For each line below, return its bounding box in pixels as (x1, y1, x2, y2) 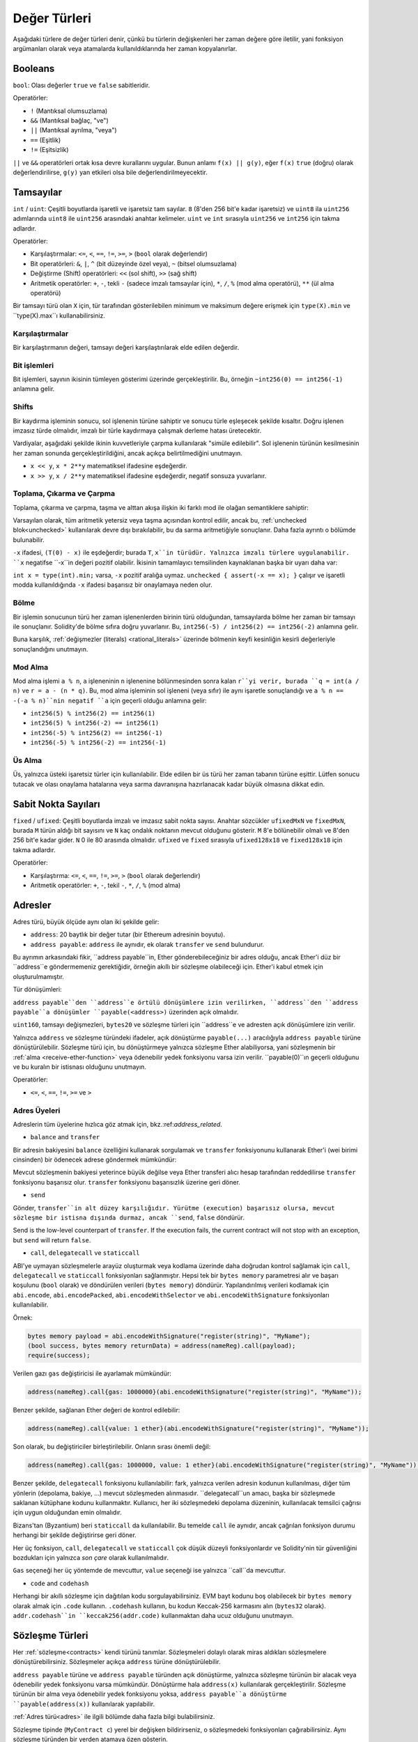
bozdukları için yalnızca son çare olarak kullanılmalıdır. (13, 1553, 169, 1562)
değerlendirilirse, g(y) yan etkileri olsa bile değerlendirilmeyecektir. (13, 168, 208, 176)
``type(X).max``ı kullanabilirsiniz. (13, 311, 106, 320)
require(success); (27, 1352, 91, 1359)
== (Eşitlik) (30, 136, 61, 144)
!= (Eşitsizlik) (30, 146, 69, 154)
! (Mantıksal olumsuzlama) (30, 107, 108, 115)
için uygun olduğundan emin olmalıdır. (13, 1509, 122, 1517)
